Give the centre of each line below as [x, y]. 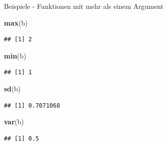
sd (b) [12, 88]
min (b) [15, 55]
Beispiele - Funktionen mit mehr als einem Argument [84, 6]
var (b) [14, 122]
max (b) [16, 22]
